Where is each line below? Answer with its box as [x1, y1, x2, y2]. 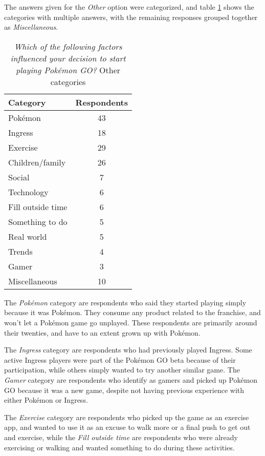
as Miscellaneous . [4, 22, 58, 32]
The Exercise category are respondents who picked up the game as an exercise [4, 411, 249, 422]
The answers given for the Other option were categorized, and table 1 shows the [4, 2, 254, 12]
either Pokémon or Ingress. [4, 395, 88, 405]
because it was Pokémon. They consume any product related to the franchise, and [4, 307, 261, 318]
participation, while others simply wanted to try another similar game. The [4, 364, 240, 375]
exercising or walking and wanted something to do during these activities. [4, 442, 235, 452]
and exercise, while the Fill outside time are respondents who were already [4, 431, 238, 442]
